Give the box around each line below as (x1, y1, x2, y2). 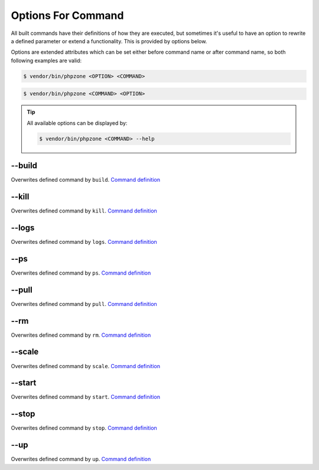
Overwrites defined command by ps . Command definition (11, 269, 151, 276)
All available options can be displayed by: (27, 119, 128, 127)
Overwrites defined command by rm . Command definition (11, 331, 151, 339)
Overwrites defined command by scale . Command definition (11, 362, 161, 369)
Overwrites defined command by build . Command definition (11, 176, 161, 184)
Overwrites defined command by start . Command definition (11, 394, 161, 401)
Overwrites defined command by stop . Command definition (11, 424, 158, 432)
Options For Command (11, 9, 124, 22)
